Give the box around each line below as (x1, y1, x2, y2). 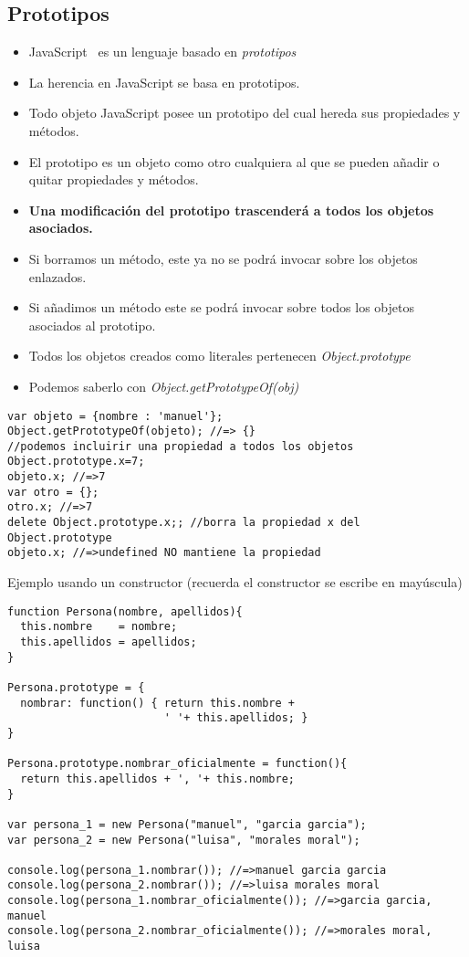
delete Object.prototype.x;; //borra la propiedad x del (7, 516, 360, 530)
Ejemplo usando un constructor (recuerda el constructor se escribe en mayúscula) (7, 573, 463, 592)
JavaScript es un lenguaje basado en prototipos (28, 42, 297, 61)
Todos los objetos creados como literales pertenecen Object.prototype (28, 346, 411, 365)
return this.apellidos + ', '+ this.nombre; (20, 772, 295, 785)
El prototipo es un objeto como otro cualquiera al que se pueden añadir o (28, 152, 440, 171)
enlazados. (28, 267, 87, 286)
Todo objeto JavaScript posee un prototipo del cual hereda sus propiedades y (28, 103, 461, 122)
